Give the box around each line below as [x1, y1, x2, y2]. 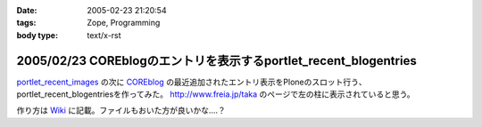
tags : [16, 18, 37, 28]
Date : [16, 5, 37, 15]
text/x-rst [87, 29, 121, 40]
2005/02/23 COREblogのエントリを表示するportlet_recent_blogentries [16, 53, 417, 68]
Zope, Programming [87, 18, 161, 28]
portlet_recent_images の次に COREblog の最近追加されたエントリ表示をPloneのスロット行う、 [16, 76, 368, 87]
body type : [16, 29, 58, 40]
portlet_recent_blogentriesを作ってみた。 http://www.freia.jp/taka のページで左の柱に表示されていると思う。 [16, 89, 415, 99]
